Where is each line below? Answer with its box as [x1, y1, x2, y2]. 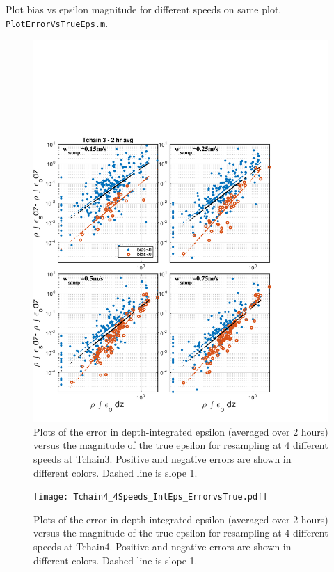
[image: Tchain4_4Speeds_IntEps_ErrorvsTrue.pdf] [33, 492, 268, 502]
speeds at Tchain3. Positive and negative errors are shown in [33, 451, 292, 466]
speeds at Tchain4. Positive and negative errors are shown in [33, 539, 292, 553]
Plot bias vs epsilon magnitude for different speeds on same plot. [6, 2, 282, 16]
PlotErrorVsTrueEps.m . [6, 15, 109, 30]
